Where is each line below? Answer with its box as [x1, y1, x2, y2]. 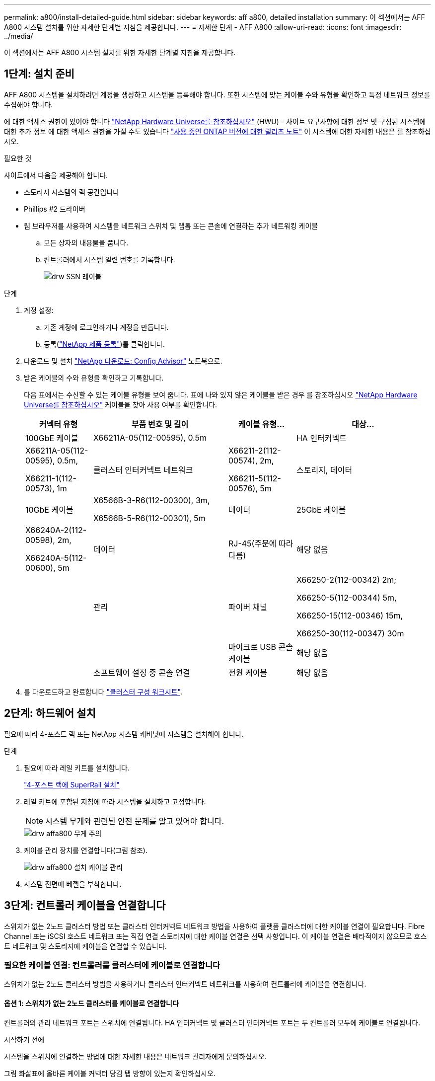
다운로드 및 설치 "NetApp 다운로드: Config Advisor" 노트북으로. [24, 356, 222, 365]
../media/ [4, 32, 33, 40]
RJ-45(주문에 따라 [228, 538, 293, 548]
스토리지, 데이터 [296, 464, 353, 475]
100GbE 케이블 [25, 433, 78, 443]
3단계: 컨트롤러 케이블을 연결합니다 [4, 899, 166, 912]
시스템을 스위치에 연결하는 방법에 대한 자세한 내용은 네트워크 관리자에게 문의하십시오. [4, 1052, 267, 1061]
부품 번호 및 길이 [131, 419, 189, 429]
